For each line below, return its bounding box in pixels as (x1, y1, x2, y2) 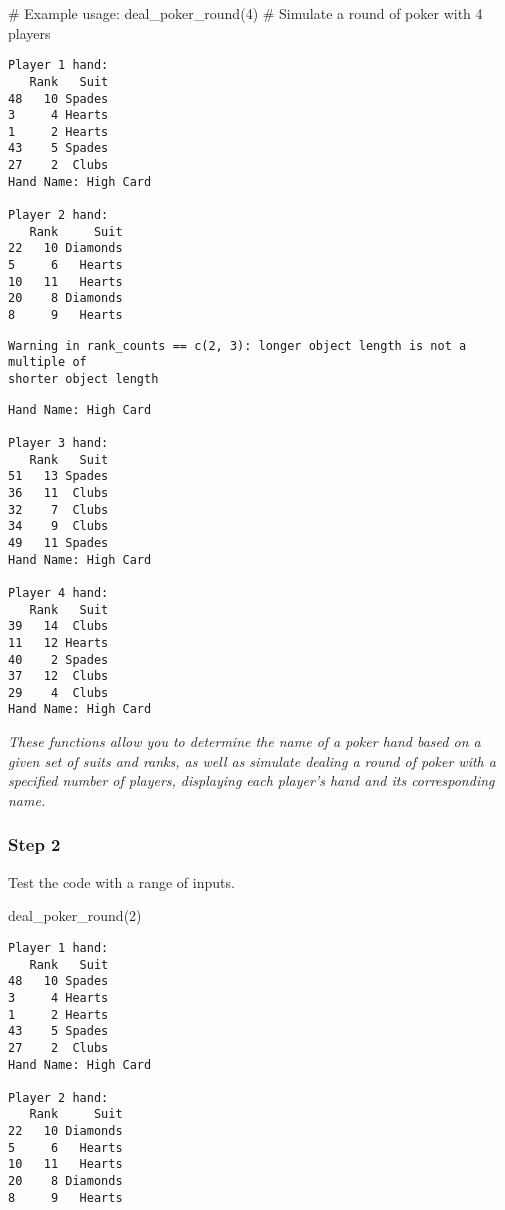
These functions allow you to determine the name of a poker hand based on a (8, 731, 481, 752)
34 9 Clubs (8, 519, 109, 534)
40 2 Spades (8, 652, 109, 667)
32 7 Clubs (8, 502, 109, 517)
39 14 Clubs (8, 619, 109, 634)
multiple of (8, 355, 87, 370)
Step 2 (8, 832, 61, 857)
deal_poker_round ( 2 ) (8, 905, 142, 926)
